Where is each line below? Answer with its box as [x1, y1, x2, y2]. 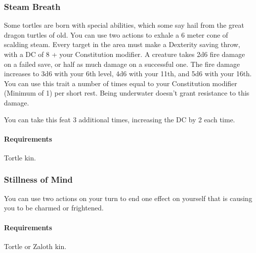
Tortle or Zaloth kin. [4, 241, 67, 251]
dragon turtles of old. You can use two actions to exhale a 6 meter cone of [4, 29, 228, 40]
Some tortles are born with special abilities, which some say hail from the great [4, 20, 244, 30]
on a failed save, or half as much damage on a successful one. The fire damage [4, 58, 240, 69]
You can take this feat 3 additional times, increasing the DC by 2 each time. [4, 114, 235, 124]
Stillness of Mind [4, 173, 73, 186]
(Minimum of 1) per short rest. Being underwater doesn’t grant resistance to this [4, 88, 250, 98]
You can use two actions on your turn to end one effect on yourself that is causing [4, 193, 253, 203]
